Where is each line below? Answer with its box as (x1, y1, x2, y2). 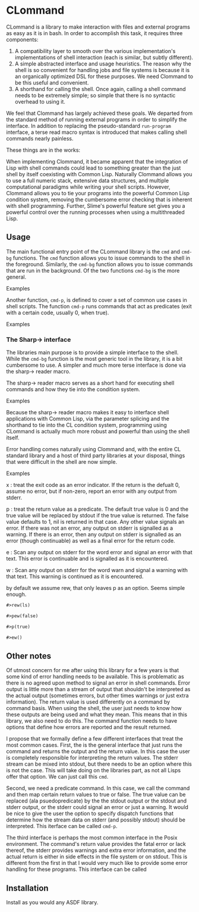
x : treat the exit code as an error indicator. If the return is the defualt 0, (6, 482, 180, 489)
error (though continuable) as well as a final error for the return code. (6, 537, 175, 545)
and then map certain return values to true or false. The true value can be (6, 791, 186, 798)
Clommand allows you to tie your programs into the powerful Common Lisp (6, 189, 190, 196)
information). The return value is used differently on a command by (6, 698, 170, 705)
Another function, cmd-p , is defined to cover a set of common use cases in (6, 296, 187, 304)
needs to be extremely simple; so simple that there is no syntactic (14, 92, 176, 99)
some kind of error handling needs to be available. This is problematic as (6, 673, 184, 680)
